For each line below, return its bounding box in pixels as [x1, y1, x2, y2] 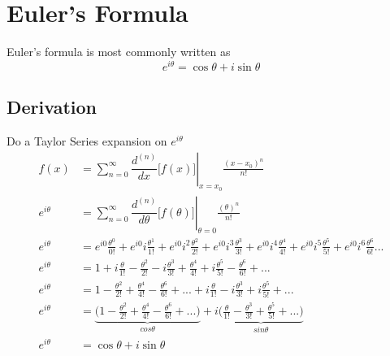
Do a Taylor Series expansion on [6, 132, 167, 149]
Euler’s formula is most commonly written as [6, 43, 231, 60]
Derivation [6, 94, 97, 119]
